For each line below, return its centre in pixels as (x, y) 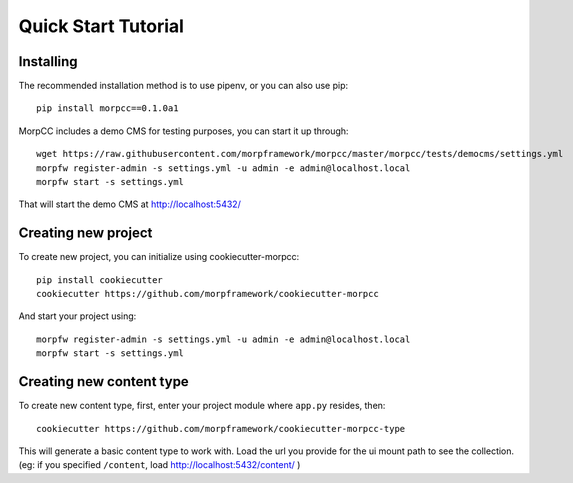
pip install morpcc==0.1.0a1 (107, 108)
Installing (48, 61)
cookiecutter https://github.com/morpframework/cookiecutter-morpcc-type (221, 428)
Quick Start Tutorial (101, 26)
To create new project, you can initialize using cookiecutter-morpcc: (159, 257)
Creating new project (85, 233)
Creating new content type (103, 381)
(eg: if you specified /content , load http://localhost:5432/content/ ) (159, 465)
